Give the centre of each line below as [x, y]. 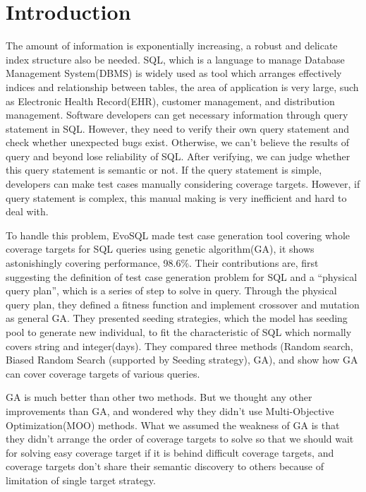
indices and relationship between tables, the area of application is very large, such [182, 86]
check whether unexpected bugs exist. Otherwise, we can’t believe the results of [177, 142]
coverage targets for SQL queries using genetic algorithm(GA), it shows [160, 249]
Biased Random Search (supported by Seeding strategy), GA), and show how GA [182, 360]
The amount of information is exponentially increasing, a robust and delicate [172, 46]
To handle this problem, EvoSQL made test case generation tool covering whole [178, 235]
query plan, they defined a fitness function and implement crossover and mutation [183, 304]
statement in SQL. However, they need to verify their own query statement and [177, 128]
